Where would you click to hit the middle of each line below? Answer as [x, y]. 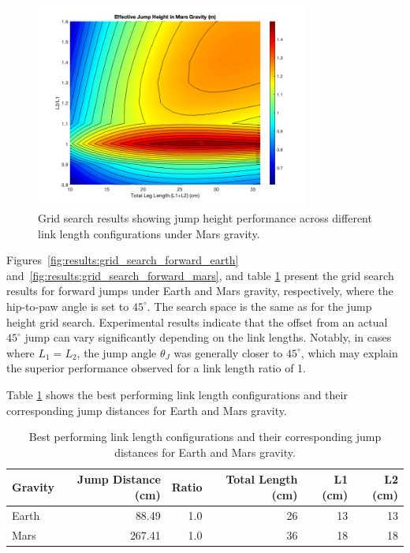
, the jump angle [117, 352]
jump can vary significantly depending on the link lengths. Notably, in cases [208, 337]
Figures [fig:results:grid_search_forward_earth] [123, 260]
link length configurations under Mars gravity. [149, 233]
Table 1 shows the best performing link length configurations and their [177, 394]
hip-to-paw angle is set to [68, 306]
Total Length [262, 479]
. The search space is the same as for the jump [259, 306]
